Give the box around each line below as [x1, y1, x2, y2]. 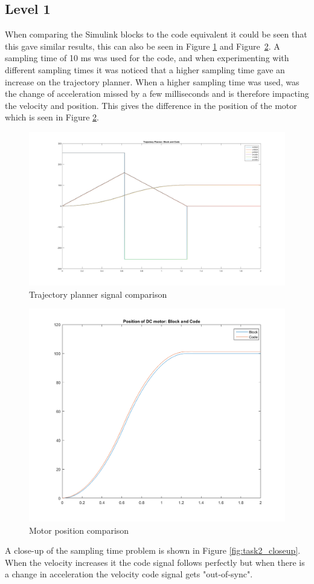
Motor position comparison [29, 523, 129, 536]
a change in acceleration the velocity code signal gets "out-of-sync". [5, 568, 253, 580]
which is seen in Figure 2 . [5, 111, 99, 123]
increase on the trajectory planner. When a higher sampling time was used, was [5, 75, 300, 88]
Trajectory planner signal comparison [29, 287, 167, 300]
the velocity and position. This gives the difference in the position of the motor [5, 99, 297, 111]
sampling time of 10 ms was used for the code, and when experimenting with [5, 51, 289, 64]
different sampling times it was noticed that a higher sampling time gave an [5, 63, 285, 76]
